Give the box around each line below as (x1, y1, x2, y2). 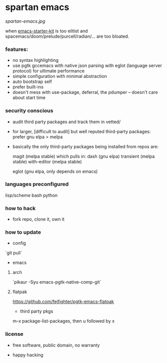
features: (5, 46, 29, 53)
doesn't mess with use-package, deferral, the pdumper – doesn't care (12, 89, 158, 96)
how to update (5, 229, 41, 236)
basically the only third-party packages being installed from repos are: (12, 143, 159, 149)
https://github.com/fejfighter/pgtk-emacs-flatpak (12, 299, 114, 305)
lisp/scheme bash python (5, 192, 58, 198)
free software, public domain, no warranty (12, 342, 100, 348)
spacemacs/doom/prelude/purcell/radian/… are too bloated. (5, 33, 129, 39)
